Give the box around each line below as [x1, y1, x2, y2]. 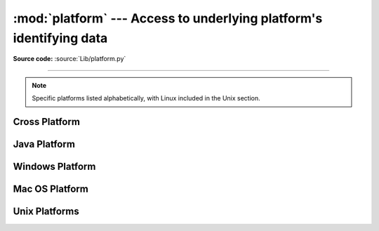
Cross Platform [13, 116, 81, 128]
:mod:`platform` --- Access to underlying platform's [13, 11, 323, 26]
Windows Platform [13, 160, 96, 172]
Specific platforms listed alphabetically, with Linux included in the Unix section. [32, 94, 261, 103]
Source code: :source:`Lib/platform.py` [13, 55, 126, 63]
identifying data [13, 30, 108, 46]
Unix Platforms [13, 206, 80, 217]
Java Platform [13, 138, 75, 150]
